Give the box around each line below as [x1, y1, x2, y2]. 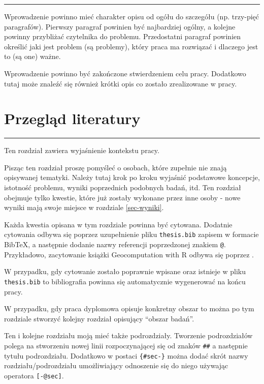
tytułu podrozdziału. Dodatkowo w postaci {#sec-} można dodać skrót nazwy [4, 350, 248, 361]
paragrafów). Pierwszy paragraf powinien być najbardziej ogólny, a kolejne [4, 21, 236, 32]
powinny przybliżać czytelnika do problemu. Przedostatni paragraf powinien [4, 31, 241, 42]
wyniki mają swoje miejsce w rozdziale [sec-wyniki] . [4, 202, 164, 213]
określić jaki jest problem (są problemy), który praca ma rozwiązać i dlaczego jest [4, 41, 258, 51]
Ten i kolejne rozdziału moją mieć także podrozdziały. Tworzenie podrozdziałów [4, 330, 253, 341]
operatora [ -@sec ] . [4, 370, 64, 380]
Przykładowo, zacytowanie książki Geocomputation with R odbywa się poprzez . [4, 249, 254, 259]
